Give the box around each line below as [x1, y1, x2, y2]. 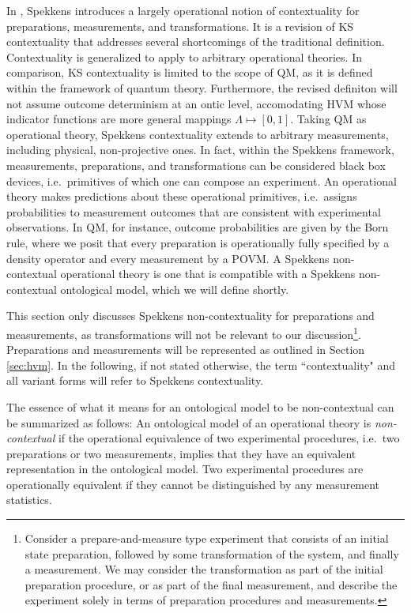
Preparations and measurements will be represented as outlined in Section [6, 341, 365, 358]
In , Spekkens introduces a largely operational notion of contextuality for [6, 2, 360, 18]
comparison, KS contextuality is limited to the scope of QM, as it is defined [6, 64, 373, 81]
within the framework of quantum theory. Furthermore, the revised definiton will [6, 79, 398, 96]
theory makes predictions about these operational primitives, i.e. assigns [6, 188, 357, 205]
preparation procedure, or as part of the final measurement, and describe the [25, 576, 398, 592]
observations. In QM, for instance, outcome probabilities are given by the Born [6, 219, 389, 235]
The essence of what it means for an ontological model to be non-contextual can [6, 398, 394, 415]
